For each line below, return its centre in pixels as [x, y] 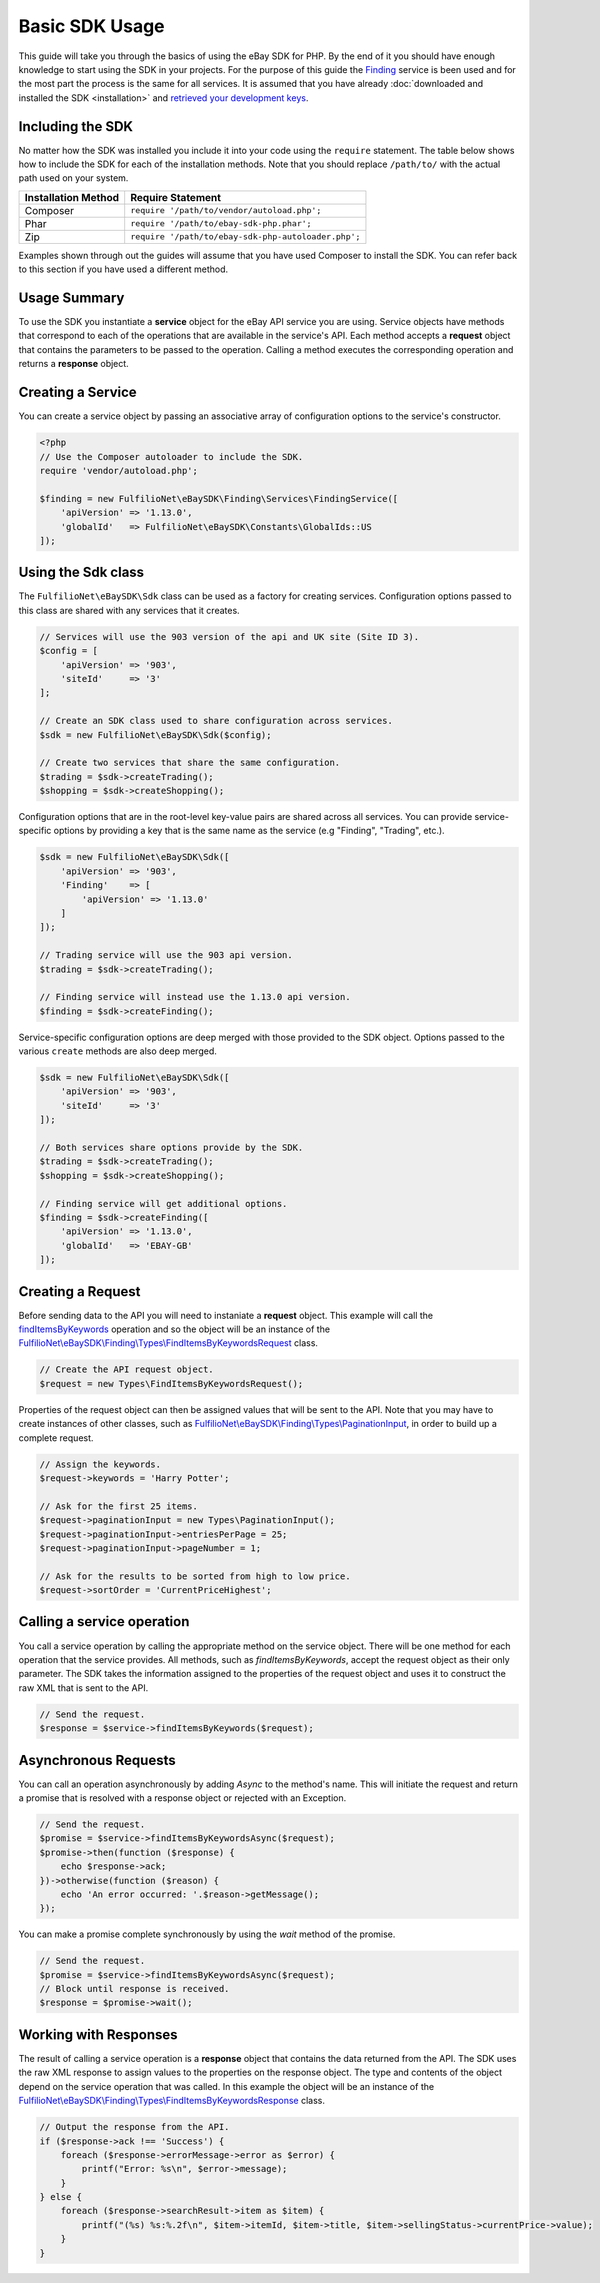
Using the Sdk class [81, 572]
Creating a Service [77, 392]
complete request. [56, 1437]
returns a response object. [73, 364]
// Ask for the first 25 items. [119, 1506]
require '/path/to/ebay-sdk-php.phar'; [221, 223]
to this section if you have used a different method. [123, 269]
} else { [61, 2197]
